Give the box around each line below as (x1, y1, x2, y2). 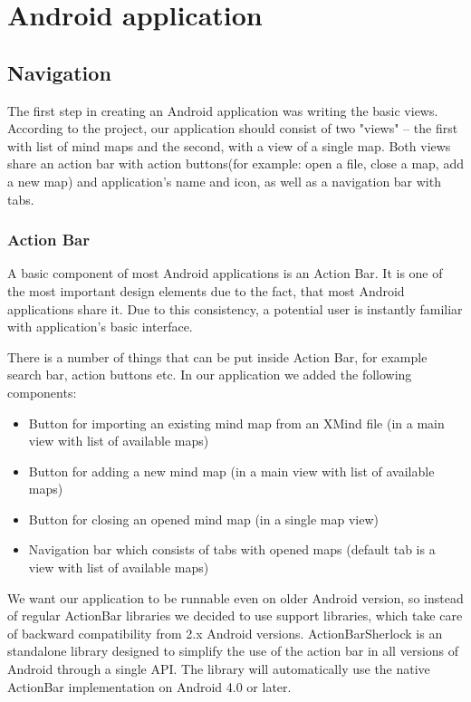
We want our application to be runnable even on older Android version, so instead (7, 588, 464, 607)
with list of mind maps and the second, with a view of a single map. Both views (7, 136, 451, 155)
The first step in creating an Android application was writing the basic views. (7, 101, 438, 120)
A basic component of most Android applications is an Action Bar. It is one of (7, 264, 443, 283)
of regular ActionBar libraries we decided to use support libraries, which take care (7, 606, 463, 625)
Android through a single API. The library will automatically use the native (7, 659, 430, 678)
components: (7, 382, 77, 401)
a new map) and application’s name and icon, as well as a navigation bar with (7, 171, 441, 190)
